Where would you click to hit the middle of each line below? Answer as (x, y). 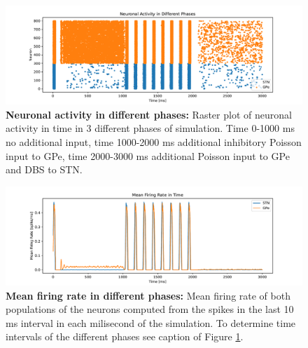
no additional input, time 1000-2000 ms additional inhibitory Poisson (154, 141)
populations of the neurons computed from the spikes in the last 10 (150, 309)
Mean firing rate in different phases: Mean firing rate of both (148, 295)
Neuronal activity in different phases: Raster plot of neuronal (149, 114)
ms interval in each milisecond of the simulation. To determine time (151, 322)
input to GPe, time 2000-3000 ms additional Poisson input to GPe (148, 155)
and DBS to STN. (44, 169)
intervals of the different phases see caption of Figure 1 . (125, 336)
